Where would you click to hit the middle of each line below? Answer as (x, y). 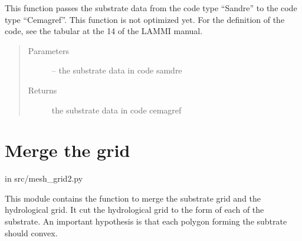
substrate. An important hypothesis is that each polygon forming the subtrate (146, 221)
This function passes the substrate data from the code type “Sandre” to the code (151, 8)
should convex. (31, 232)
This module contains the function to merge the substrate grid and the (133, 198)
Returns (42, 90)
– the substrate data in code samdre (117, 70)
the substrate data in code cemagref (116, 110)
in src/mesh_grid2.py (44, 178)
